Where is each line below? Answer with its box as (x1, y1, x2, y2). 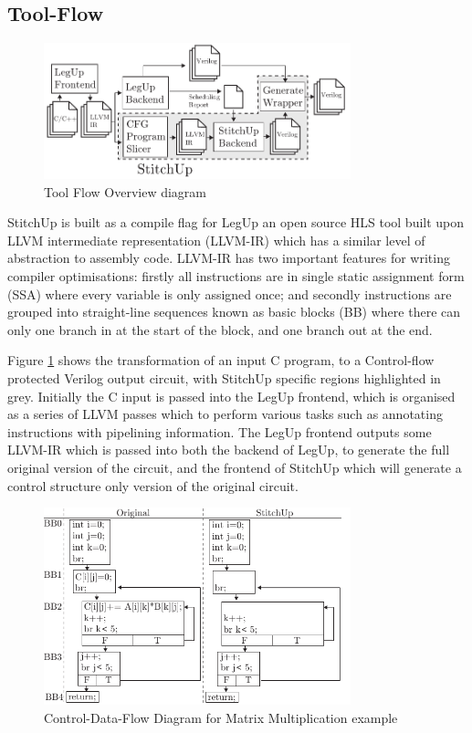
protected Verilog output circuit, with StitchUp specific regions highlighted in (7, 368, 441, 387)
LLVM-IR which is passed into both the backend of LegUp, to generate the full (7, 440, 450, 459)
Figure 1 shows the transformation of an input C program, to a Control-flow (7, 351, 435, 370)
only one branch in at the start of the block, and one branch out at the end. (7, 319, 433, 339)
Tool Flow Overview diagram (44, 182, 206, 201)
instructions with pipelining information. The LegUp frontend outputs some (7, 422, 432, 441)
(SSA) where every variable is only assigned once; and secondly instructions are (7, 284, 452, 303)
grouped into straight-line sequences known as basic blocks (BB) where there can (7, 302, 461, 321)
